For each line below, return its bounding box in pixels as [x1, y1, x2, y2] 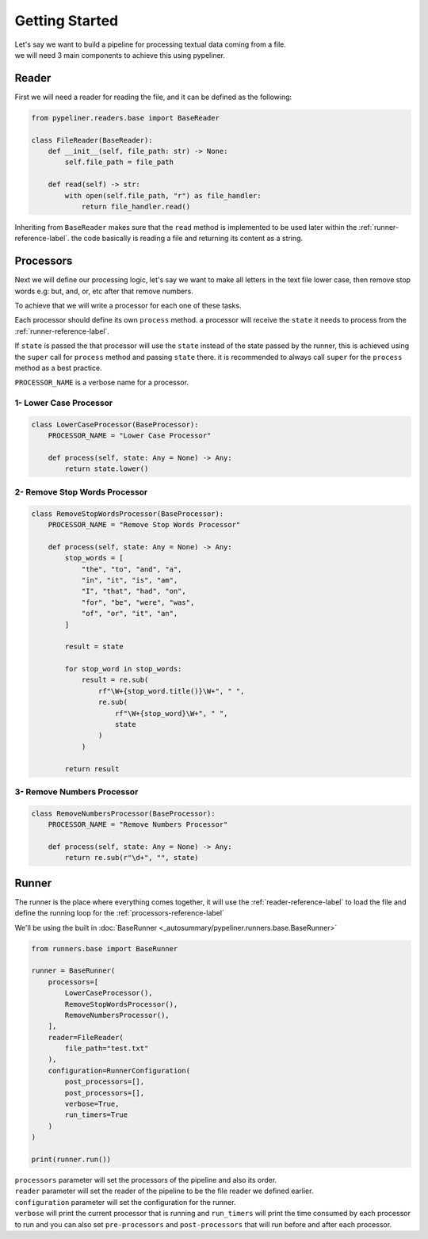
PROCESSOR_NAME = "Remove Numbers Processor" [48, 820, 228, 829]
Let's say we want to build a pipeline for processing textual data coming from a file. [14, 40, 287, 49]
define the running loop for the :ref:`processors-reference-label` [14, 908, 225, 918]
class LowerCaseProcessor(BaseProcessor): [31, 420, 199, 429]
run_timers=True [64, 1111, 128, 1119]
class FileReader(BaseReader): [31, 136, 154, 144]
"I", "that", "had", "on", [81, 587, 186, 596]
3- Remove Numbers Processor [14, 786, 139, 797]
